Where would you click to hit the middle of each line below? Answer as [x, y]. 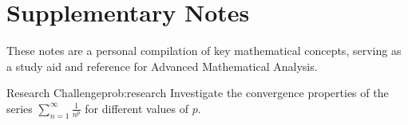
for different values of [137, 108]
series [20, 108]
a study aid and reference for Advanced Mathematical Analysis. [162, 66]
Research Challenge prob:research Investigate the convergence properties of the [198, 93]
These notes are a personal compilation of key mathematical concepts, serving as [204, 51]
